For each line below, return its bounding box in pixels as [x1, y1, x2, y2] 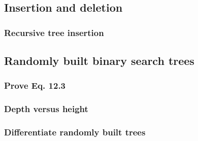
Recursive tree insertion [4, 26, 104, 39]
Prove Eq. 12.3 [4, 79, 66, 92]
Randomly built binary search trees [4, 53, 194, 68]
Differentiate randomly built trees [4, 126, 146, 138]
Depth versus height [4, 102, 88, 115]
